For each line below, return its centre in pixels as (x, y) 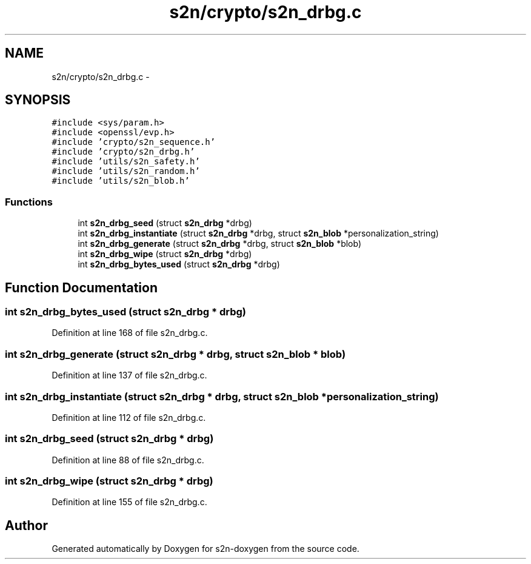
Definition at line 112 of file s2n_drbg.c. (129, 417)
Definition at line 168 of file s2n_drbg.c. (130, 333)
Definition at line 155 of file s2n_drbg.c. (129, 502)
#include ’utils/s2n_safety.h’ (126, 162)
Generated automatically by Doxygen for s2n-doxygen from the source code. (205, 549)
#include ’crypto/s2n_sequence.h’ (134, 142)
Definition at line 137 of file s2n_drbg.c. (129, 375)
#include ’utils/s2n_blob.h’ (121, 181)
